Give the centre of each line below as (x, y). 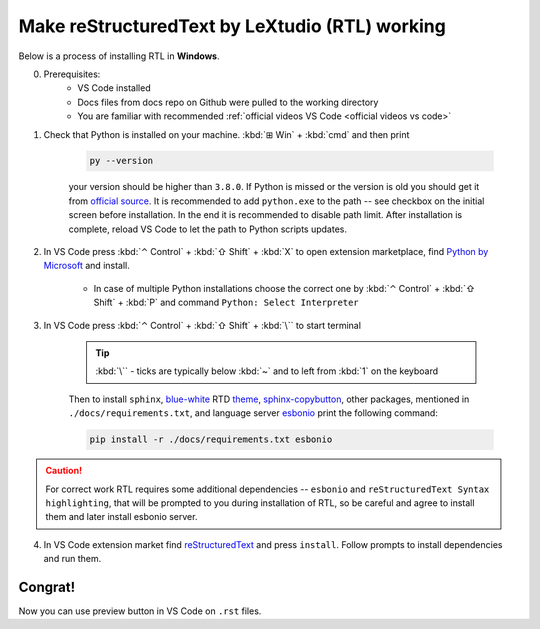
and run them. (72, 559)
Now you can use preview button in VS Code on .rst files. (140, 611)
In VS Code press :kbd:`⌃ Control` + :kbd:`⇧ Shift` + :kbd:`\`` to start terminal (202, 325)
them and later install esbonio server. (121, 517)
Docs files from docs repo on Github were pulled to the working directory (228, 102)
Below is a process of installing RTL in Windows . (119, 56)
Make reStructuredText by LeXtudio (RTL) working (232, 26)
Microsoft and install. (86, 266)
